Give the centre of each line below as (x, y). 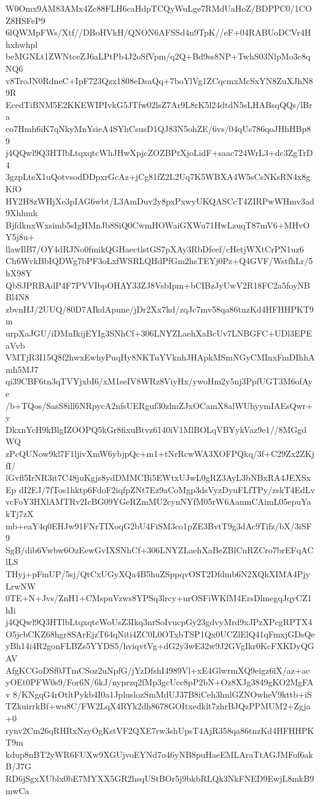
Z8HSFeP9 (25, 20)
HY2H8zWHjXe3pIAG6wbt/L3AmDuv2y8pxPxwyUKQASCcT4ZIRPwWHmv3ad (160, 201)
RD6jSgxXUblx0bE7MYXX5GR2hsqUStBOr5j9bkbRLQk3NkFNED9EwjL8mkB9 (160, 778)
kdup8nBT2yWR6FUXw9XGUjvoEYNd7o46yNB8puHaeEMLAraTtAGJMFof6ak (159, 754)
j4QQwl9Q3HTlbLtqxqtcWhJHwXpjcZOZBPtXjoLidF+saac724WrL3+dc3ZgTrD (159, 153)
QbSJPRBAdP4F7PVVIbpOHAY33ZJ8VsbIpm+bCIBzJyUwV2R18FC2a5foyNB (158, 285)
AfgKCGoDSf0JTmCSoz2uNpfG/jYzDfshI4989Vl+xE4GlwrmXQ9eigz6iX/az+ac (158, 670)
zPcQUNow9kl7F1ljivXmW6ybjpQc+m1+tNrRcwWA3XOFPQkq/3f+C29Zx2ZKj (160, 453)
